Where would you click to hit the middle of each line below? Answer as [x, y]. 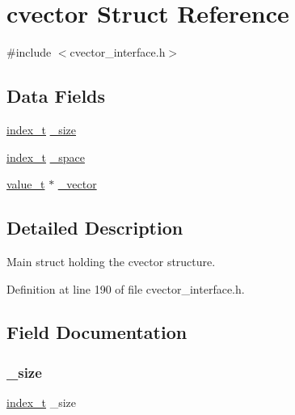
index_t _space [46, 157]
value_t [26, 184]
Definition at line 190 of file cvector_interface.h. [126, 288]
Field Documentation [97, 332]
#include [29, 52]
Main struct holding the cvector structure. [111, 261]
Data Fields [56, 96]
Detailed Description [95, 228]
